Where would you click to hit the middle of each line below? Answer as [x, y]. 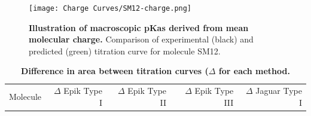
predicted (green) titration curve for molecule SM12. [125, 51]
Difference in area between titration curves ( [115, 71]
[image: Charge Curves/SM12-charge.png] [110, 8]
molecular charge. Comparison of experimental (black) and [141, 39]
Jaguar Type [279, 91]
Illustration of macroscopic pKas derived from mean [139, 27]
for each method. [254, 71]
